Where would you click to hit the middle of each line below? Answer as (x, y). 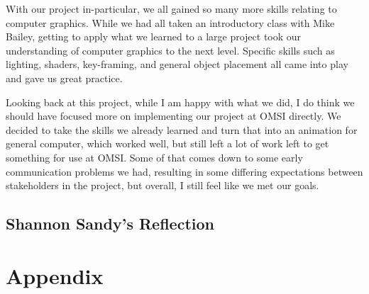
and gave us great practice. (64, 78)
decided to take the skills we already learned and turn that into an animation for (182, 129)
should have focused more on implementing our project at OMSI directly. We (174, 116)
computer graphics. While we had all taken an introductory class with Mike (170, 22)
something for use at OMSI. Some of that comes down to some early (154, 157)
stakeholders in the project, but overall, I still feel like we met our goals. (163, 185)
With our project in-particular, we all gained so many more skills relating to (171, 9)
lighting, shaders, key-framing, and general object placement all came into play (177, 64)
